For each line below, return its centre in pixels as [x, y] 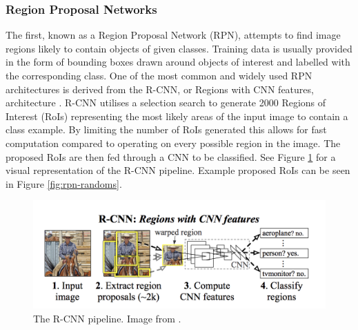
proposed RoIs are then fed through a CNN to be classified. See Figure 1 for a [171, 156]
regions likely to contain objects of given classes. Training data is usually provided [179, 48]
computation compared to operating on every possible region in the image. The [173, 143]
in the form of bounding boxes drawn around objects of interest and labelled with [178, 62]
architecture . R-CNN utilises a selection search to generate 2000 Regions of [166, 103]
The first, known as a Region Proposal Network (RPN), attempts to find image [173, 35]
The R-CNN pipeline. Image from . [107, 318]
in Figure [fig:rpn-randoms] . [64, 183]
